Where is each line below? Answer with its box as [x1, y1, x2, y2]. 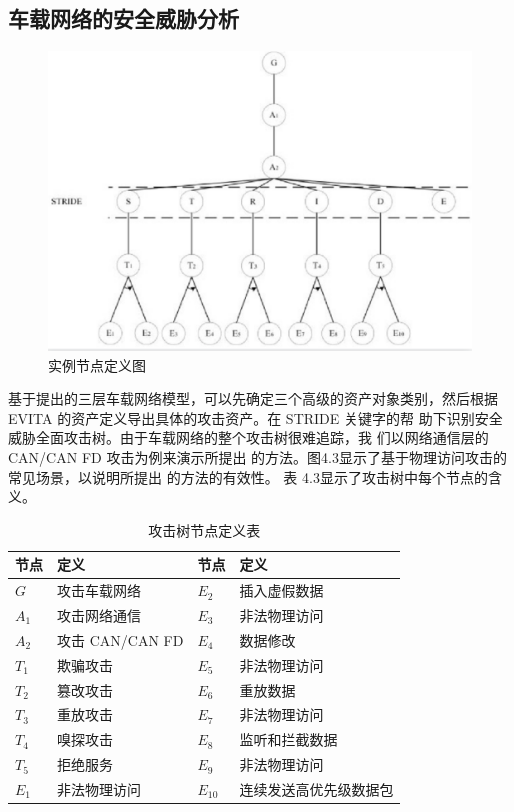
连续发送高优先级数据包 [239, 778, 394, 799]
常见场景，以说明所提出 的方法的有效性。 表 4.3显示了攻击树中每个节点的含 [8, 466, 502, 487]
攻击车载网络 [57, 580, 141, 601]
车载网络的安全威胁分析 [8, 3, 239, 34]
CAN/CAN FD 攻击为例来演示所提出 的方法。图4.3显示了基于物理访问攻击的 [8, 446, 507, 467]
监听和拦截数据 [239, 729, 338, 750]
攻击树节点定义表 [148, 519, 261, 540]
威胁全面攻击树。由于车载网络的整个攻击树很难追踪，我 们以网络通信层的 [8, 427, 489, 448]
